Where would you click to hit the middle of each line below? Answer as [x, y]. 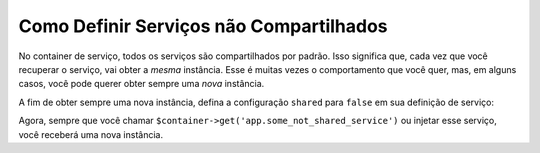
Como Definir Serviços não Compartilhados [203, 26]
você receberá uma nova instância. [91, 134]
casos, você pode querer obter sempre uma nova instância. [141, 84]
